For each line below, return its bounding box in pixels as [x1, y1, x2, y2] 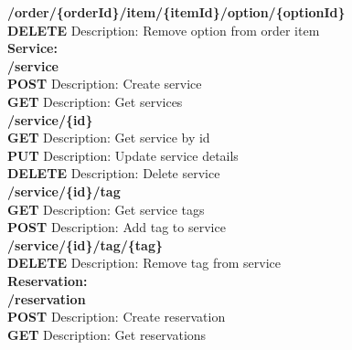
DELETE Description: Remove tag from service [7, 253, 281, 272]
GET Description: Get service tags [7, 199, 205, 218]
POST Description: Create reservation [7, 307, 226, 326]
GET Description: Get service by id [7, 128, 210, 147]
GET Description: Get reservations [7, 324, 207, 344]
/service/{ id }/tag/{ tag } [7, 235, 163, 254]
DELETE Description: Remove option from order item [7, 20, 320, 39]
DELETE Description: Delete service [7, 164, 220, 183]
